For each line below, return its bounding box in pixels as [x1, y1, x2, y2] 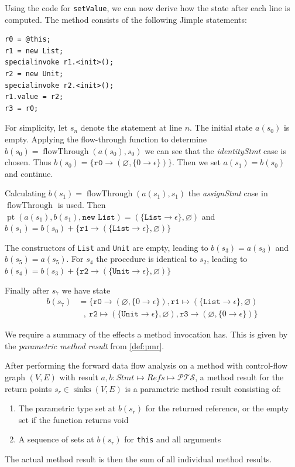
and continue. [5, 167, 53, 179]
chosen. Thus [5, 156, 52, 168]
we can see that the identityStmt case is [145, 144, 286, 156]
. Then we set [172, 156, 221, 168]
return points [5, 382, 52, 394]
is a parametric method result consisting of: [125, 382, 281, 394]
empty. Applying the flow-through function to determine [5, 133, 207, 145]
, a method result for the [195, 371, 284, 383]
